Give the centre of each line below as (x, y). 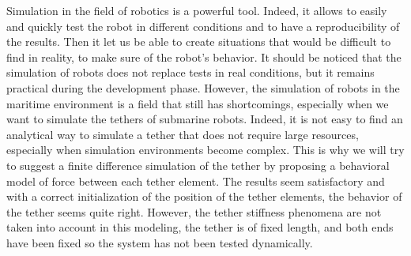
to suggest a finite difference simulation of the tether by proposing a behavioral (198, 165)
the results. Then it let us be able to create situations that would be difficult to (199, 41)
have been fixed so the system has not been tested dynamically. (160, 242)
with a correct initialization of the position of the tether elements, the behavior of (204, 196)
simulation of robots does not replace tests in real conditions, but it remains (190, 72)
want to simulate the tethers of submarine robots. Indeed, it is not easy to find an (205, 119)
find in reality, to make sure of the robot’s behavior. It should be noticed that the (204, 56)
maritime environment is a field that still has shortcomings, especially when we (198, 103)
